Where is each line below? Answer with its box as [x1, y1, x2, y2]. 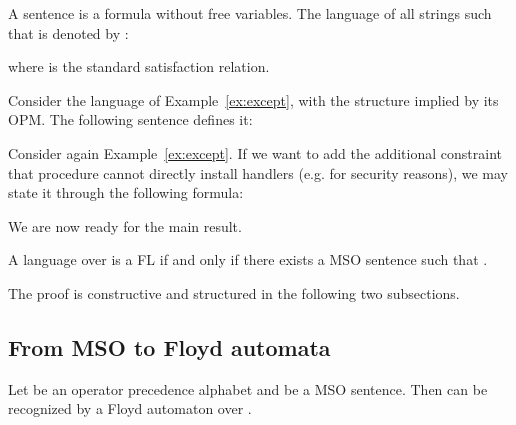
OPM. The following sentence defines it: [8, 109, 253, 130]
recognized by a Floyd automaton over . [8, 398, 252, 419]
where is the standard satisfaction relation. [8, 56, 270, 77]
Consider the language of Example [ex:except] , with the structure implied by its [8, 89, 499, 110]
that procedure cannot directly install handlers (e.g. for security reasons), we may [8, 162, 508, 183]
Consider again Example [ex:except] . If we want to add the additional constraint [8, 142, 502, 163]
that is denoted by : [8, 22, 129, 43]
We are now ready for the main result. [8, 215, 242, 236]
